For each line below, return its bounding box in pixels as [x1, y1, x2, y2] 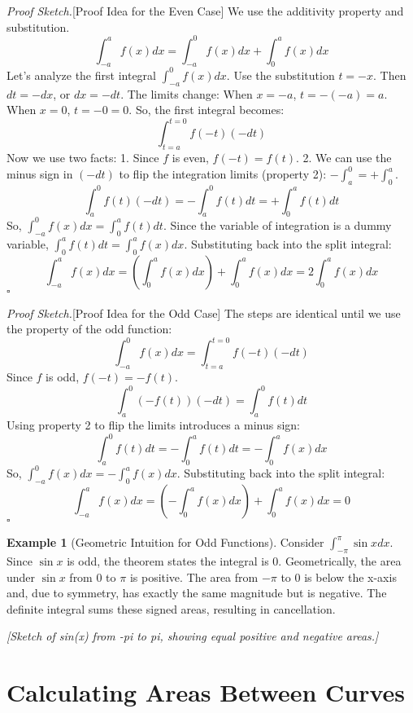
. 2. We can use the [295, 149, 392, 166]
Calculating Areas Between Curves [7, 676, 406, 709]
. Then [373, 66, 406, 83]
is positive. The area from [129, 568, 259, 585]
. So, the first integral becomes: [128, 101, 285, 118]
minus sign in [7, 165, 73, 183]
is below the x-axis [304, 568, 397, 585]
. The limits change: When [120, 85, 253, 102]
